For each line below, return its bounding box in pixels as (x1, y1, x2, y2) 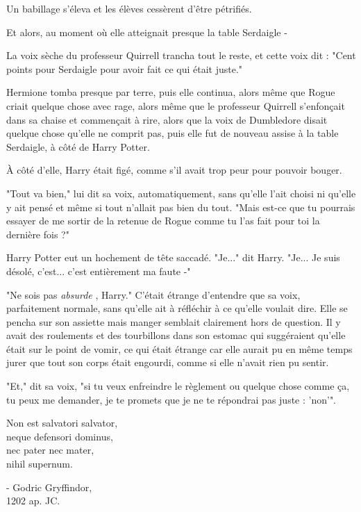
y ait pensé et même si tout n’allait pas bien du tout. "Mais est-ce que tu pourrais (6, 199, 355, 214)
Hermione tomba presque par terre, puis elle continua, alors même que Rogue (6, 85, 335, 99)
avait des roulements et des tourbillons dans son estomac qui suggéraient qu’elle (6, 328, 346, 342)
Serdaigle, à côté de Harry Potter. (6, 139, 150, 154)
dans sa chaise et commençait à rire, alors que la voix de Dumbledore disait (6, 112, 328, 126)
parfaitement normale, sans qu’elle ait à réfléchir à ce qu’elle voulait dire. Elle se (6, 301, 348, 315)
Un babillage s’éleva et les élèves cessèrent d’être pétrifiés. (6, 1, 252, 15)
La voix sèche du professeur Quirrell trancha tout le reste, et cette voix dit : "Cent (6, 48, 356, 63)
